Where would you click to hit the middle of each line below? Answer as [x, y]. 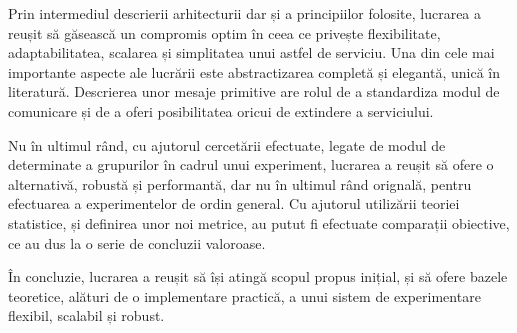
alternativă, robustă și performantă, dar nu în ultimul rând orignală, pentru [240, 183]
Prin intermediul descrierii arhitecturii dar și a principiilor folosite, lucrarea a [245, 13]
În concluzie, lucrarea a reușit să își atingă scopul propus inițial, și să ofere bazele [258, 276]
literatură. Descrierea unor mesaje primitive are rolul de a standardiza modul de [254, 91]
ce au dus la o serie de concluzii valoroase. [137, 242]
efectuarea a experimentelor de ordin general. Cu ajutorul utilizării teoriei [234, 203]
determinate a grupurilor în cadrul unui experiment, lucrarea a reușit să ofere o [251, 164]
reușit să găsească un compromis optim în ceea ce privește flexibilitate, [224, 32]
